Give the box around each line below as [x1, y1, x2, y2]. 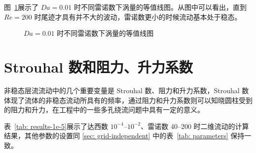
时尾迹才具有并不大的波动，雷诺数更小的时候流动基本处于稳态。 [34, 11, 242, 22]
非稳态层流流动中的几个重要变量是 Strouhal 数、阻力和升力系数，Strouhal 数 [4, 85, 249, 95]
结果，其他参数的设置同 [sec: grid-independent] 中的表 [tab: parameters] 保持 [4, 130, 245, 141]
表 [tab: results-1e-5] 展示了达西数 [4, 121, 108, 131]
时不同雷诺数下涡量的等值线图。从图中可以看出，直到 [73, 2, 247, 12]
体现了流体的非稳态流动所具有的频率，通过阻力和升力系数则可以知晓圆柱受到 [4, 95, 253, 105]
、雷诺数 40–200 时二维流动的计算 [141, 121, 249, 131]
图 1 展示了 [4, 2, 38, 12]
